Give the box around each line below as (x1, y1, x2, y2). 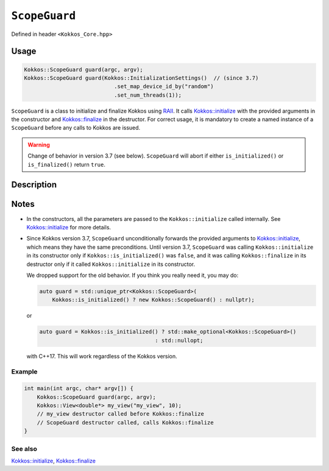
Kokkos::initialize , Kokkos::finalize (11, 457, 96, 464)
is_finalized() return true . (27, 161, 106, 168)
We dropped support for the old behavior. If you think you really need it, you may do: (26, 271, 239, 279)
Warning (27, 141, 50, 148)
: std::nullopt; (155, 337, 203, 344)
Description (11, 180, 57, 190)
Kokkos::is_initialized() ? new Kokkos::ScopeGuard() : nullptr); (52, 296, 255, 304)
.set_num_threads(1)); (113, 91, 182, 99)
